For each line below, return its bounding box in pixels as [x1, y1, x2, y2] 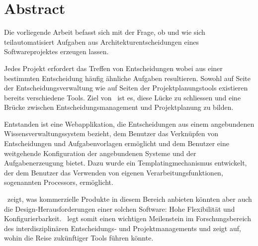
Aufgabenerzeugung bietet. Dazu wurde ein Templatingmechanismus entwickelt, [4, 158, 247, 168]
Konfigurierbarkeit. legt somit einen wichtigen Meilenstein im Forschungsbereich [4, 213, 251, 224]
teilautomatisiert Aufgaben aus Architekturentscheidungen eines [4, 36, 199, 47]
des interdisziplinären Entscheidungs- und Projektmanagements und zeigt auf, [4, 223, 241, 233]
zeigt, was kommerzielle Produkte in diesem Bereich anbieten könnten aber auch [7, 194, 252, 204]
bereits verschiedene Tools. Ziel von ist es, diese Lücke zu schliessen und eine [4, 92, 241, 102]
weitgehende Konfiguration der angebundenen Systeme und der [4, 148, 196, 158]
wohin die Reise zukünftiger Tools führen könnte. [4, 233, 154, 243]
